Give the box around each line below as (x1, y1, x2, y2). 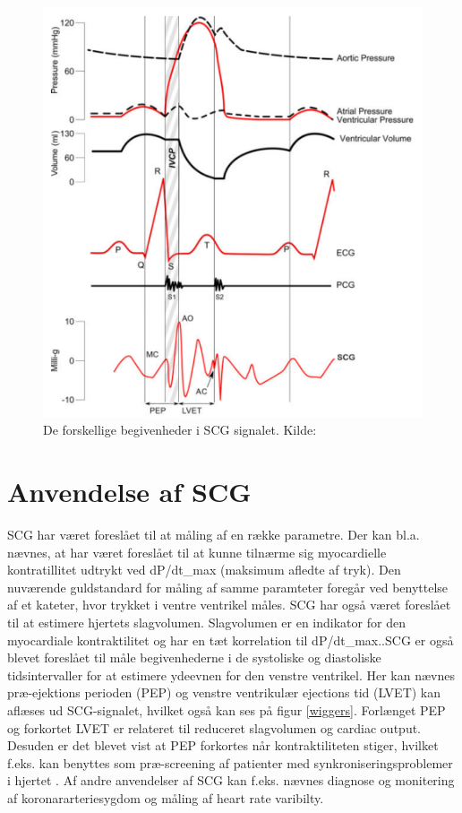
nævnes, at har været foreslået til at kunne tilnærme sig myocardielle (7, 542, 387, 561)
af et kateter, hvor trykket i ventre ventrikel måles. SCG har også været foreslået (7, 595, 451, 614)
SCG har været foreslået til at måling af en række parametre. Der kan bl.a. (7, 525, 420, 544)
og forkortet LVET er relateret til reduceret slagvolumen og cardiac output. (7, 718, 421, 737)
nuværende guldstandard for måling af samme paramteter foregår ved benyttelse (7, 577, 449, 596)
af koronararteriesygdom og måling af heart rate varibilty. (7, 788, 324, 807)
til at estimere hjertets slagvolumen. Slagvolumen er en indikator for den (7, 613, 406, 632)
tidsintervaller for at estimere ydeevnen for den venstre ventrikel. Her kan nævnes (7, 665, 455, 684)
